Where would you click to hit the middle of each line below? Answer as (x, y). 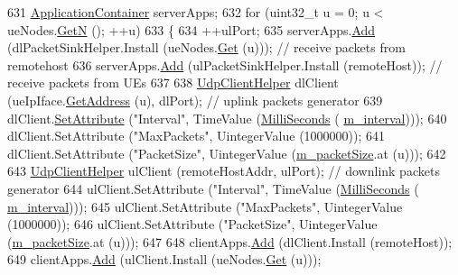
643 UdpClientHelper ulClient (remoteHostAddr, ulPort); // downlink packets (224, 171)
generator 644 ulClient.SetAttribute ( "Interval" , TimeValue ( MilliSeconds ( (213, 188)
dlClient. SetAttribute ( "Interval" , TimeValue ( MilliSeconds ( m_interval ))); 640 (227, 118)
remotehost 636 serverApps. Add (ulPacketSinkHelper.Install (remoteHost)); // (225, 64)
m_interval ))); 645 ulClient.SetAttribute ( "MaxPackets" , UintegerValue (205, 206)
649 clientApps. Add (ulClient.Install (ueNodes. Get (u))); (164, 259)
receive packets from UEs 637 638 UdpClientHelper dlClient (173, 82)
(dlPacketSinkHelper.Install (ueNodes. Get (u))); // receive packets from (206, 47)
